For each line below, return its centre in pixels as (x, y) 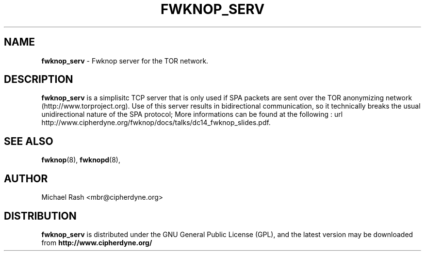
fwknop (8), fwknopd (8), (81, 160)
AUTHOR (26, 178)
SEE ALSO (29, 141)
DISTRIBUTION (40, 216)
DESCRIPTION (39, 80)
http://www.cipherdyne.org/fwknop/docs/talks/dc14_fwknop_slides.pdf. (156, 123)
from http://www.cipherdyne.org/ (97, 242)
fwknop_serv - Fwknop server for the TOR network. (125, 61)
